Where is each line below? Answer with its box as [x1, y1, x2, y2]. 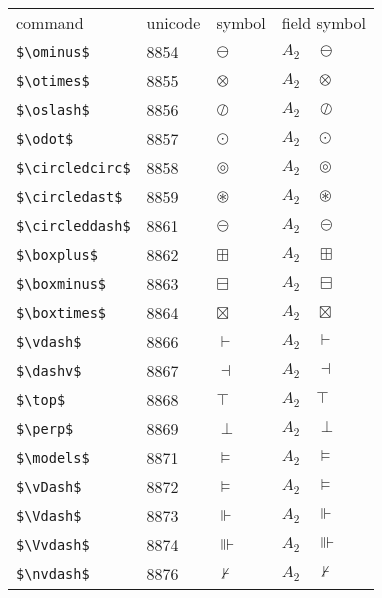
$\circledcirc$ [16, 159, 131, 176]
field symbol [281, 11, 366, 34]
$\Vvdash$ [16, 536, 90, 553]
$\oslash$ [16, 101, 90, 118]
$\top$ [16, 391, 66, 408]
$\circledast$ [16, 188, 123, 205]
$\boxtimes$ [16, 304, 107, 321]
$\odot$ [16, 130, 74, 147]
